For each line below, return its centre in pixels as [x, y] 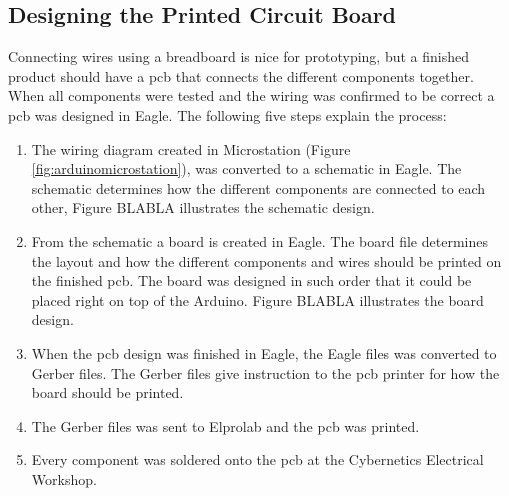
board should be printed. [107, 392]
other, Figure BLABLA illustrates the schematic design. [203, 207]
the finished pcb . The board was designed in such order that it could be [251, 280]
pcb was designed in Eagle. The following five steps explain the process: [227, 114]
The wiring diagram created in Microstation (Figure [191, 148]
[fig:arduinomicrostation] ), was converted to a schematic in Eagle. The [246, 168]
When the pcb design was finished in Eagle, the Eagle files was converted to [264, 352]
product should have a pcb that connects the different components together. [241, 75]
